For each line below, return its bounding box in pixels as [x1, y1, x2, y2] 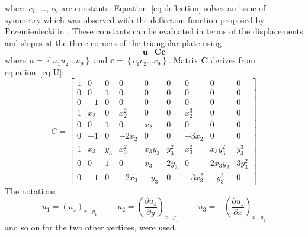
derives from [210, 54, 255, 66]
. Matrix [168, 54, 198, 66]
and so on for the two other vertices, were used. [5, 220, 177, 233]
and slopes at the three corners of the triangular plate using [5, 36, 222, 49]
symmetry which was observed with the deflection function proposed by [5, 13, 265, 25]
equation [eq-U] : [5, 65, 64, 78]
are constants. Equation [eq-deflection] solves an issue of [61, 2, 266, 14]
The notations [5, 184, 56, 197]
